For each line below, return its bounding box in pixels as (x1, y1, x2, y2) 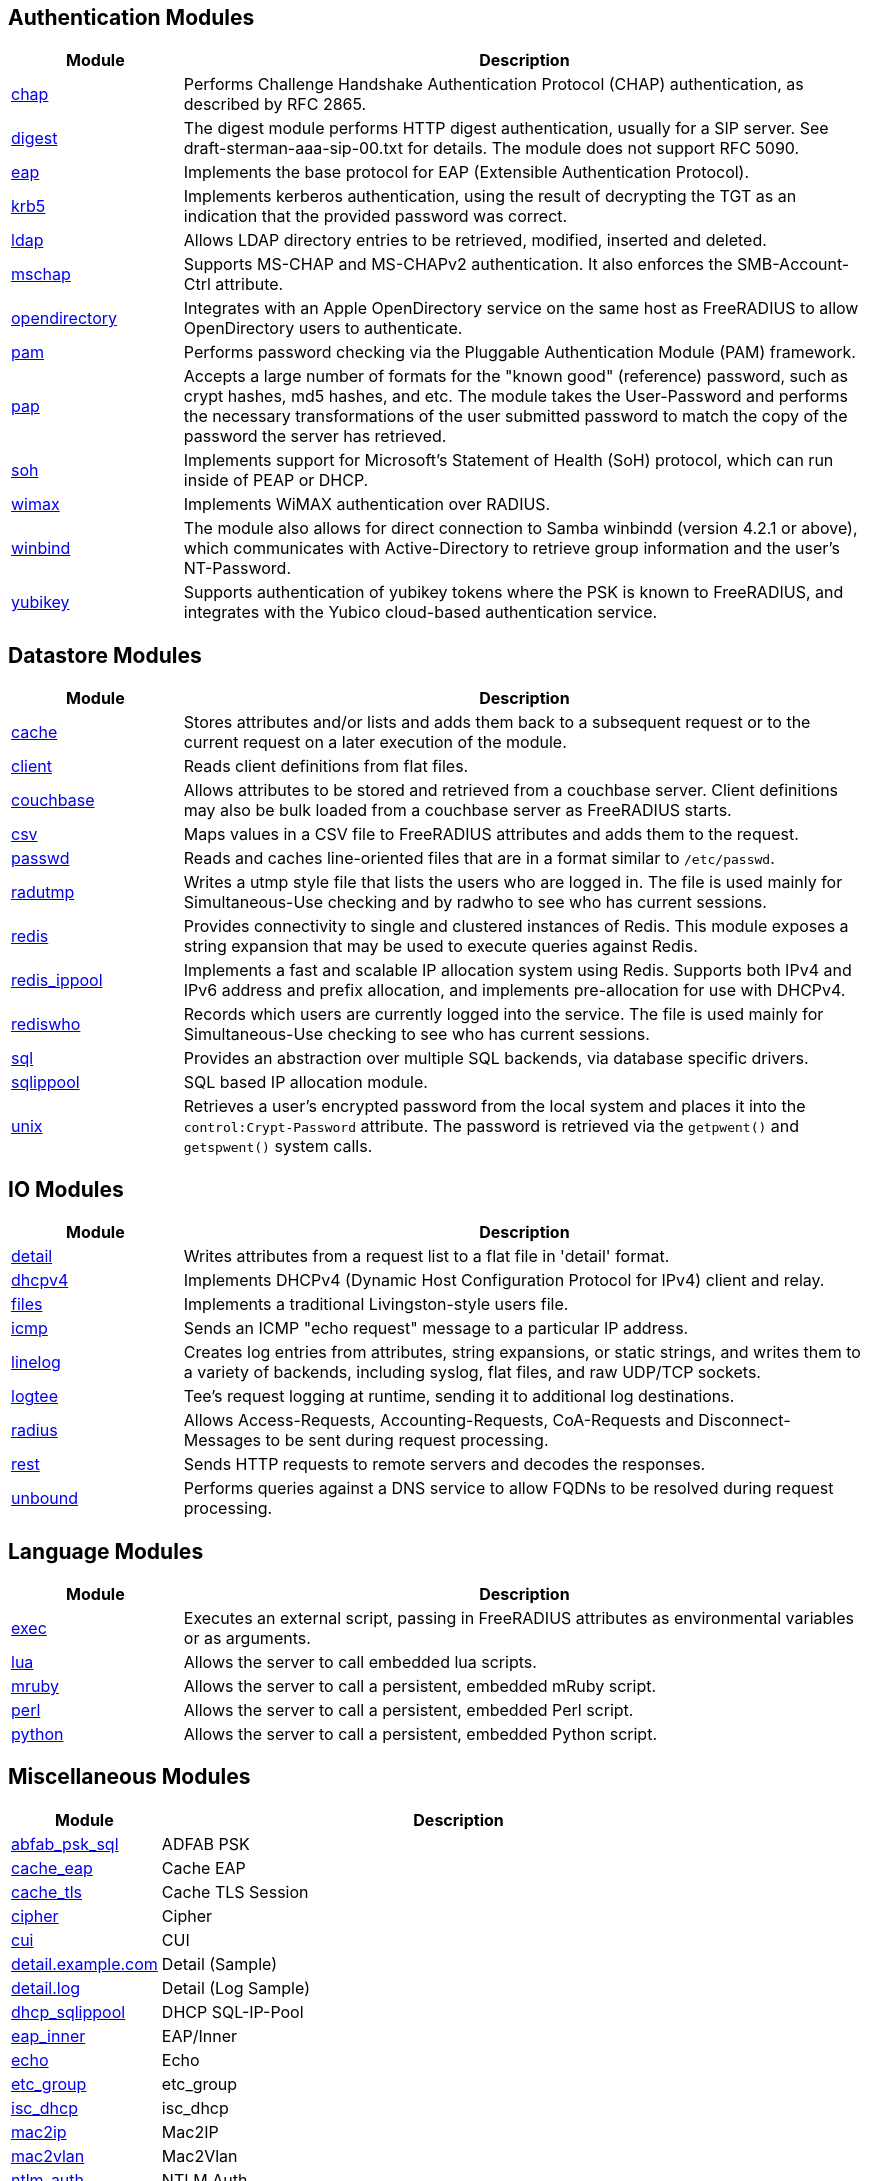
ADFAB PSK (161, 1833, 250, 1854)
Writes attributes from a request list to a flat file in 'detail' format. (183, 1246, 670, 1267)
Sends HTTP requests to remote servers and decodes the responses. (183, 1454, 706, 1475)
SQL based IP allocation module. (183, 1072, 428, 1093)
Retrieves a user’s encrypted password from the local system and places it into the (183, 1096, 806, 1117)
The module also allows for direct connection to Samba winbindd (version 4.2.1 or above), (183, 518, 858, 539)
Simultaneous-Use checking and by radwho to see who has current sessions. (183, 892, 767, 913)
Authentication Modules (8, 5, 255, 30)
